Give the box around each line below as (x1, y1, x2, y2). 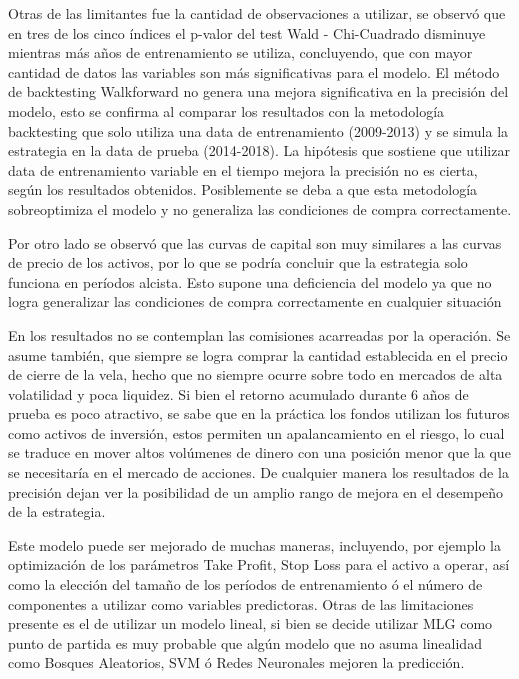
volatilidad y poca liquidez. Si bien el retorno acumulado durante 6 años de (8, 383, 469, 404)
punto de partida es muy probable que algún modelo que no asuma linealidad (8, 632, 482, 653)
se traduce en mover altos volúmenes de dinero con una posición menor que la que (8, 442, 511, 463)
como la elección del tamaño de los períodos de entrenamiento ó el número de (8, 574, 483, 595)
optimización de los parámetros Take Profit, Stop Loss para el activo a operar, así (8, 554, 510, 575)
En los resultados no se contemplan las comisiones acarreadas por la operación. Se (8, 324, 511, 345)
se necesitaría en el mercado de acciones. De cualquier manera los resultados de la (8, 462, 509, 483)
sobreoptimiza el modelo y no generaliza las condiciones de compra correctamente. (8, 198, 512, 219)
